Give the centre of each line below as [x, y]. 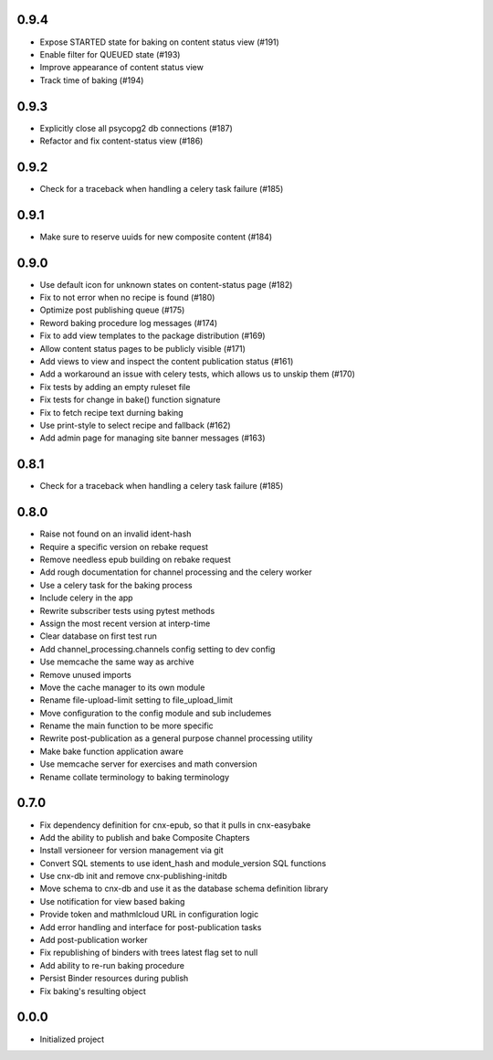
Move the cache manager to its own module [122, 687]
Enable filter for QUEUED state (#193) [110, 54]
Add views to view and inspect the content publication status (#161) [167, 362]
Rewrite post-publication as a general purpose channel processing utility [176, 738]
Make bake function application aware [112, 751]
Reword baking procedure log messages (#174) [129, 323]
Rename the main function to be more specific [126, 726]
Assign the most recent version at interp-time [125, 623]
